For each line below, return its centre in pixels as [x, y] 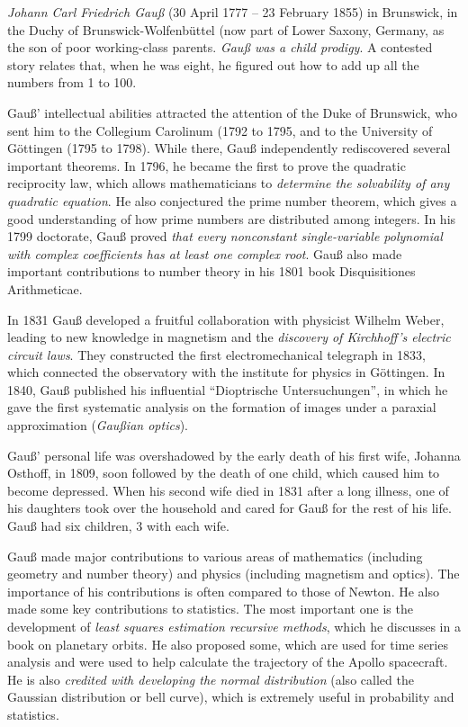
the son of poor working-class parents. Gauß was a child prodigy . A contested [220, 47]
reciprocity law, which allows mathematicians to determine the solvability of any [229, 183]
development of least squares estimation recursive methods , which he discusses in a [234, 626]
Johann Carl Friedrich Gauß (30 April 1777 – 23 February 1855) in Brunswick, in [233, 12]
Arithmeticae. [45, 288]
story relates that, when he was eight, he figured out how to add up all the [213, 64]
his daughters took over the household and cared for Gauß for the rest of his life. [229, 508]
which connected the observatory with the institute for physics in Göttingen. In [226, 372]
